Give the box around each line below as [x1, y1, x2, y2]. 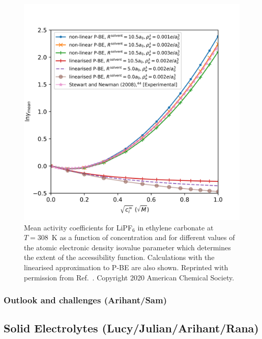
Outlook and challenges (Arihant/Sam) [4, 294, 167, 306]
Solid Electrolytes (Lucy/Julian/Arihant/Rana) [4, 320, 259, 336]
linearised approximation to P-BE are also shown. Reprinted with [24, 262, 228, 272]
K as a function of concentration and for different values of [51, 232, 235, 243]
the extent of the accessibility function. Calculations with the [24, 252, 215, 263]
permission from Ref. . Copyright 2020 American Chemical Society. [24, 272, 235, 282]
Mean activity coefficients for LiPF [24, 222, 133, 232]
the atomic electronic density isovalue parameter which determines [24, 242, 231, 252]
